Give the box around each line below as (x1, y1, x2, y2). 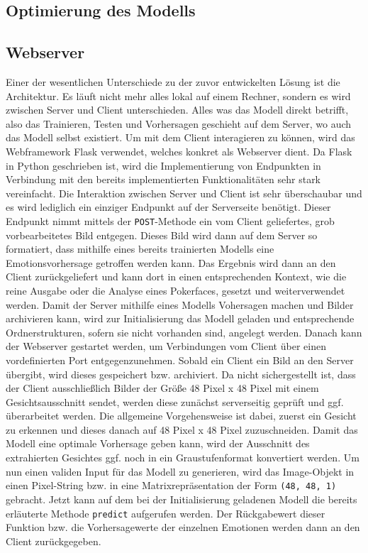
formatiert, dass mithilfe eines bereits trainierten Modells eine (6, 241, 274, 256)
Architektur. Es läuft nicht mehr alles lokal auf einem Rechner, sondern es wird (6, 88, 351, 103)
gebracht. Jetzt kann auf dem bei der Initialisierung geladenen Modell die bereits (6, 491, 357, 506)
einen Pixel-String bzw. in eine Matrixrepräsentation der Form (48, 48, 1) (6, 478, 337, 493)
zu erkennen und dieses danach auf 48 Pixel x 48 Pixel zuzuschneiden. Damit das (6, 422, 358, 437)
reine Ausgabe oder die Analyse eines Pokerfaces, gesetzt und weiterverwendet (6, 283, 345, 297)
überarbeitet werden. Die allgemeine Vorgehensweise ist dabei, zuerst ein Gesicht (6, 408, 357, 423)
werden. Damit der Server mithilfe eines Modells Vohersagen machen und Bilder (6, 297, 354, 312)
